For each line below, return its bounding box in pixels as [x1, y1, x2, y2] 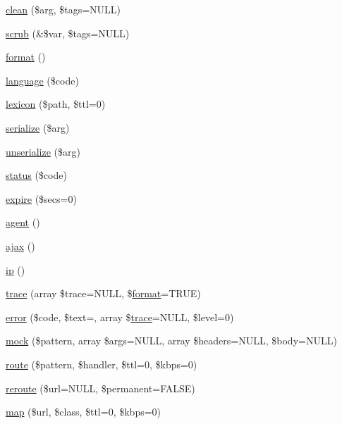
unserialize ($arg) [6, 144, 80, 158]
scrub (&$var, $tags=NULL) [6, 25, 130, 40]
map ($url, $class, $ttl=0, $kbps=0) [6, 404, 161, 419]
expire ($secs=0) [6, 191, 77, 206]
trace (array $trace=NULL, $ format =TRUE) [6, 286, 201, 301]
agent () [6, 215, 40, 230]
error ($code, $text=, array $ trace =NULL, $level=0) [6, 309, 234, 324]
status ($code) [6, 168, 67, 182]
